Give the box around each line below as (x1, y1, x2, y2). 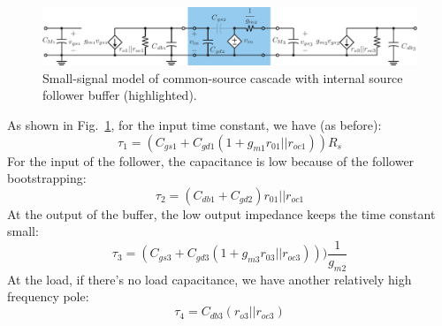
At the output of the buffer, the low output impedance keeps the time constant (7, 204, 436, 223)
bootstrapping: (7, 169, 87, 187)
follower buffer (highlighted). (42, 86, 197, 104)
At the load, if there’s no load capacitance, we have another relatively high (7, 269, 412, 288)
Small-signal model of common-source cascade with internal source (42, 68, 403, 87)
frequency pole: (7, 287, 89, 306)
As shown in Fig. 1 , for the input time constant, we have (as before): (7, 116, 382, 134)
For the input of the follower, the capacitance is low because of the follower (7, 151, 415, 170)
